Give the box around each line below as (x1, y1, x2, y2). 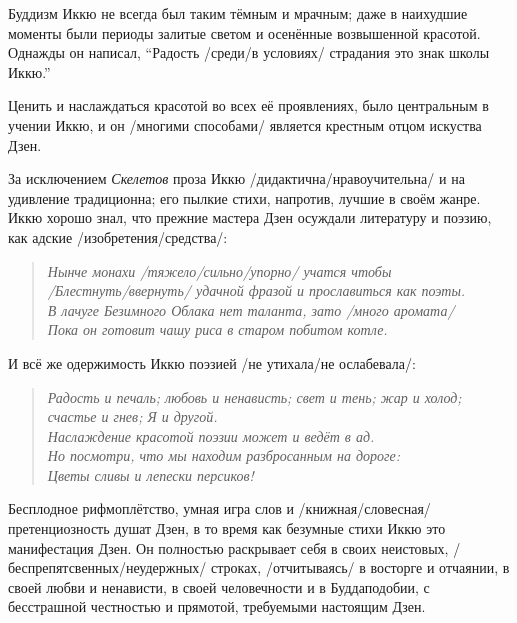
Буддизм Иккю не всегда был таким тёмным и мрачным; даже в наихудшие (8, 3, 468, 23)
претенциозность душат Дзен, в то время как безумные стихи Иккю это (8, 518, 446, 539)
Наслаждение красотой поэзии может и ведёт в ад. (47, 425, 375, 446)
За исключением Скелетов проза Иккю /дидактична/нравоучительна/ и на (8, 168, 465, 189)
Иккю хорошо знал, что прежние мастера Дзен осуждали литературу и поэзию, (8, 207, 492, 228)
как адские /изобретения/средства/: (8, 226, 228, 247)
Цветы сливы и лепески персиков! (47, 464, 254, 485)
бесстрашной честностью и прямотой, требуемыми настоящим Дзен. (8, 596, 426, 617)
